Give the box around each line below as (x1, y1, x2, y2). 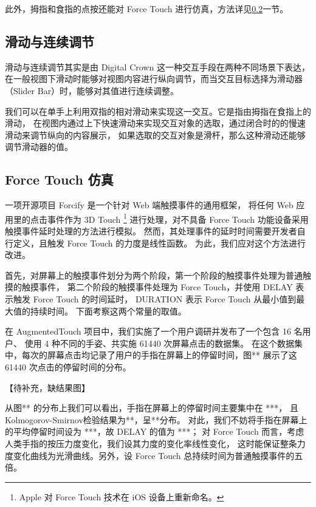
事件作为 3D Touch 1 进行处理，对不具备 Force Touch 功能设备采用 (47, 211, 309, 225)
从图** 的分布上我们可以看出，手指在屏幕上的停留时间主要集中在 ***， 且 (5, 401, 298, 414)
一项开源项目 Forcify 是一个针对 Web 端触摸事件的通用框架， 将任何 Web (5, 199, 294, 211)
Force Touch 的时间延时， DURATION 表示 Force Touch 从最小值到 (33, 292, 297, 305)
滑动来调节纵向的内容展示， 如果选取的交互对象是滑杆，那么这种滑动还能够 (5, 128, 306, 141)
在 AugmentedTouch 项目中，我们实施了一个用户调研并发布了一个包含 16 (5, 325, 291, 338)
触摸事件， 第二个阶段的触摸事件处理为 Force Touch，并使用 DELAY (21, 281, 293, 293)
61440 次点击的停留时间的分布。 (5, 360, 131, 373)
